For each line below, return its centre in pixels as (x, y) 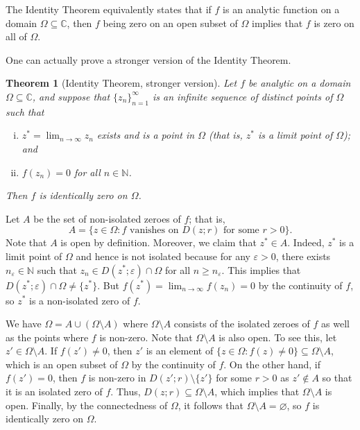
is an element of (180, 351)
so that (337, 378)
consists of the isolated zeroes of (242, 324)
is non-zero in (117, 378)
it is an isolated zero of (54, 392)
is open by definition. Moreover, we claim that (158, 242)
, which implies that (257, 392)
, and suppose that (71, 96)
